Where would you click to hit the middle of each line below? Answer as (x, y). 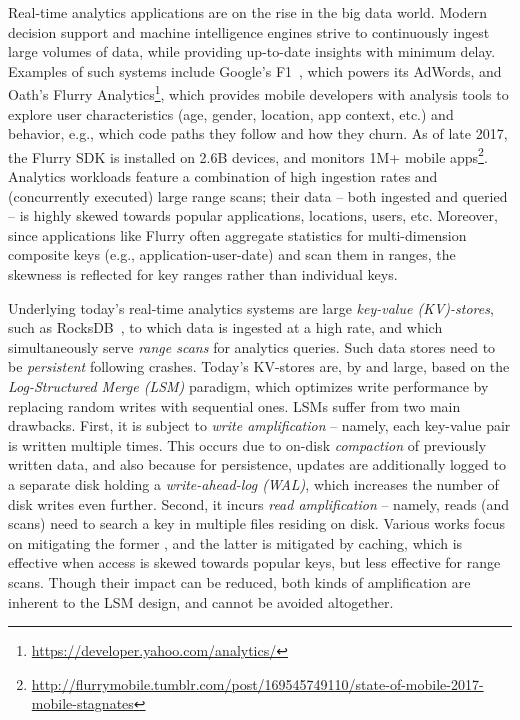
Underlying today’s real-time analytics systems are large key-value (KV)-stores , (251, 307)
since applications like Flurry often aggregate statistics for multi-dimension (237, 234)
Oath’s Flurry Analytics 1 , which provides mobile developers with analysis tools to (258, 93)
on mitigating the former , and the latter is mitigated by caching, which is (235, 542)
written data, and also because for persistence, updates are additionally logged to (257, 464)
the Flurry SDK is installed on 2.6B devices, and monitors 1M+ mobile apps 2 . (248, 155)
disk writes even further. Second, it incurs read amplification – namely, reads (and (259, 503)
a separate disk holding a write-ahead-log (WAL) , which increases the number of (253, 483)
